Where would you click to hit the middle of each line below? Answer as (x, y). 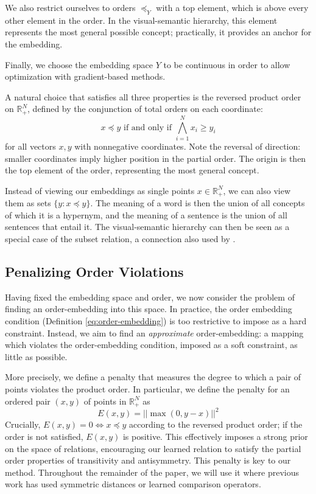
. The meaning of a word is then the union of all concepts (198, 203)
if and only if (148, 127)
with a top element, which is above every (232, 7)
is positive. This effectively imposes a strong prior (215, 437)
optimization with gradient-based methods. (85, 76)
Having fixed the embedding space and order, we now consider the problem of (150, 297)
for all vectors (30, 146)
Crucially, (23, 424)
